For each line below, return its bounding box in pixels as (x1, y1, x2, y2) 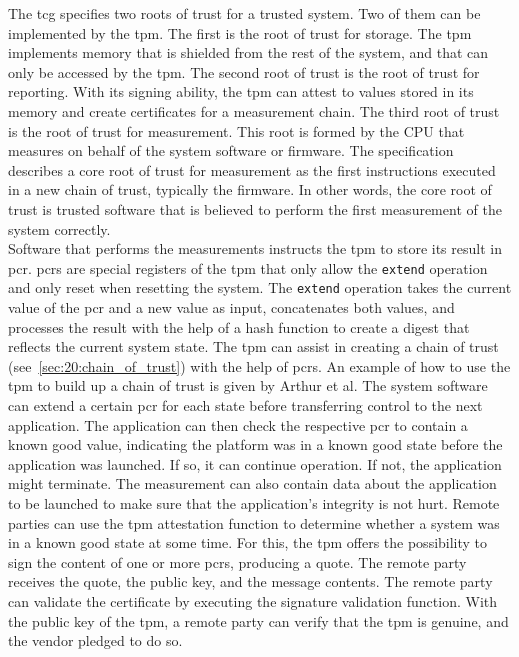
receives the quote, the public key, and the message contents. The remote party (8, 571, 493, 592)
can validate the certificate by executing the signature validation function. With (8, 590, 498, 611)
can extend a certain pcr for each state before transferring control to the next (8, 395, 483, 415)
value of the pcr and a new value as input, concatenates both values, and (8, 297, 455, 318)
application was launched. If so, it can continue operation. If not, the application (8, 453, 502, 474)
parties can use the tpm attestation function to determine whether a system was (8, 512, 500, 533)
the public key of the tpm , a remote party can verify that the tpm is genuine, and (8, 610, 509, 631)
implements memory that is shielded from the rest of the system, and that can (8, 42, 489, 63)
